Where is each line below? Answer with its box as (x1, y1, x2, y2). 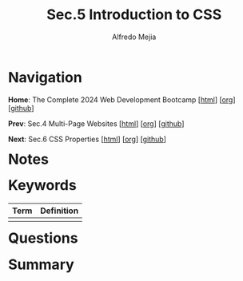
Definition (40, 205, 79, 216)
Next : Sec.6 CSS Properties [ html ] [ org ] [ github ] (8, 134, 167, 144)
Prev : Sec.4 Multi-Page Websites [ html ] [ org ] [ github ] (8, 118, 185, 129)
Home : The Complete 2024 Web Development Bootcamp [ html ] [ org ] (8, 94, 236, 105)
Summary (8, 255, 74, 273)
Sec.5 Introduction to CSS (46, 6, 222, 24)
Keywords (8, 176, 77, 195)
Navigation (8, 68, 82, 86)
